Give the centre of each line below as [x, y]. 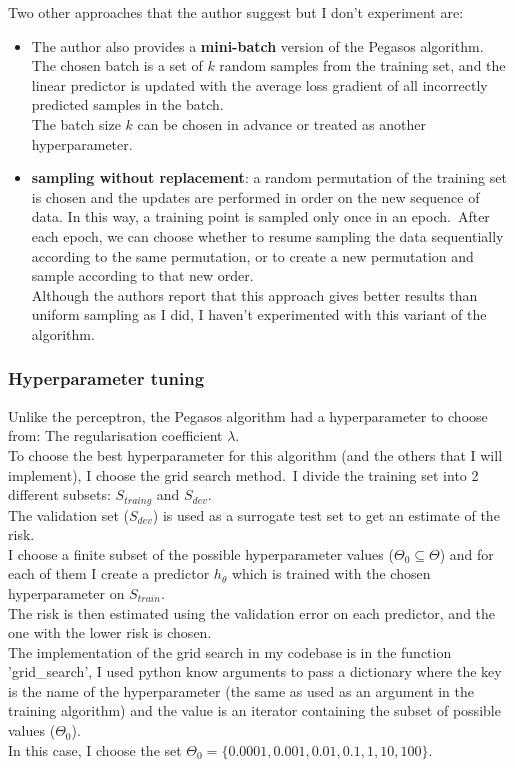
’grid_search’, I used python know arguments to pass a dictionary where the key [255, 671]
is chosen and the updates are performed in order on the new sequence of [255, 196]
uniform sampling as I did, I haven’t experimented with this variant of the [259, 314]
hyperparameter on [66, 592]
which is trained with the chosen [331, 573]
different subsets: [59, 494]
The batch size [76, 123]
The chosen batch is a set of [117, 65]
